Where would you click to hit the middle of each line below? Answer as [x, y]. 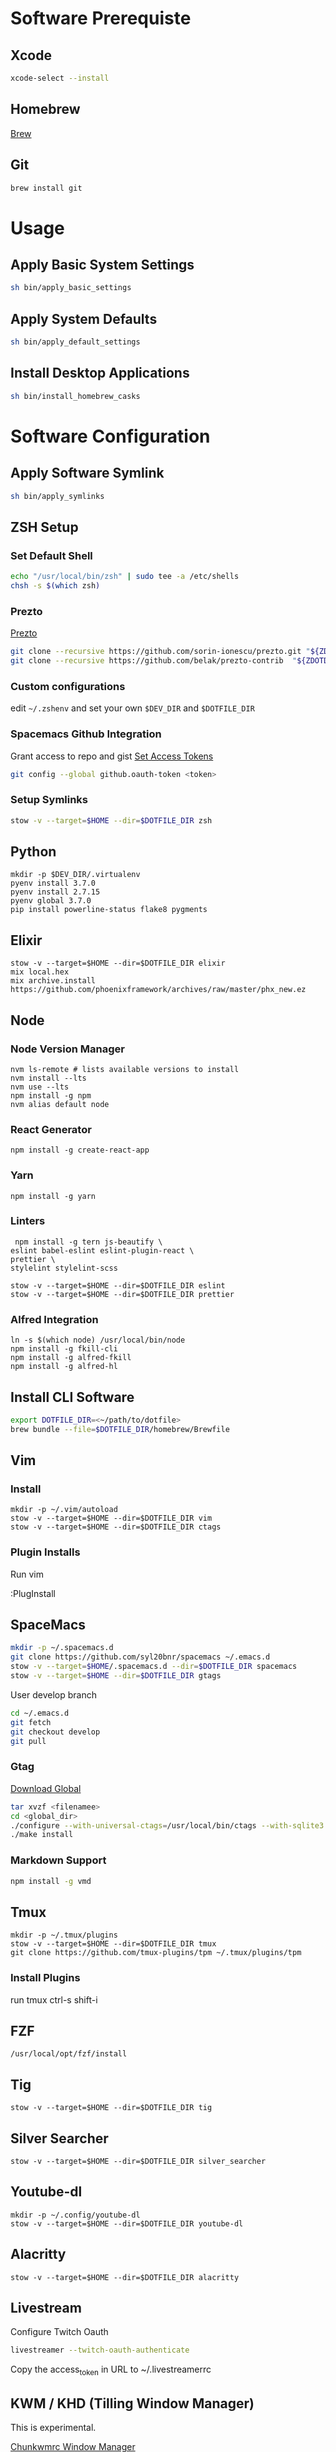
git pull [28, 1741]
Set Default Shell [51, 555]
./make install [42, 1835]
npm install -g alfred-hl [64, 1367]
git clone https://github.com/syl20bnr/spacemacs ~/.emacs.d [140, 1657]
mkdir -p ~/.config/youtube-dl [75, 2215]
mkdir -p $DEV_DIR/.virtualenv [75, 875]
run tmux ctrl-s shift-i [54, 1999]
